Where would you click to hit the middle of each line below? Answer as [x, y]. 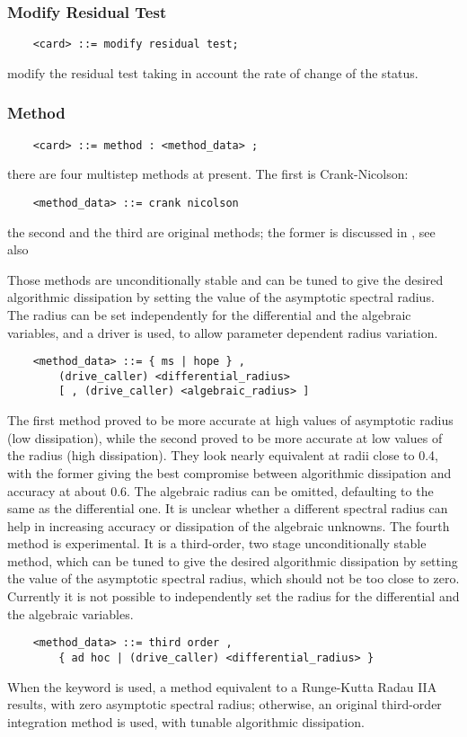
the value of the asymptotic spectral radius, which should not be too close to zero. [233, 578]
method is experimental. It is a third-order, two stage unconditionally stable [217, 543]
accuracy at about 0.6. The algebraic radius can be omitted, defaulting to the [220, 490]
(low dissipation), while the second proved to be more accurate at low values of [225, 437]
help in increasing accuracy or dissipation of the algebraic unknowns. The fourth [229, 525]
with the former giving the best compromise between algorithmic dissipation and [229, 472]
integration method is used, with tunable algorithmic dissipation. [186, 721]
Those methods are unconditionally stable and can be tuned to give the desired [225, 279]
